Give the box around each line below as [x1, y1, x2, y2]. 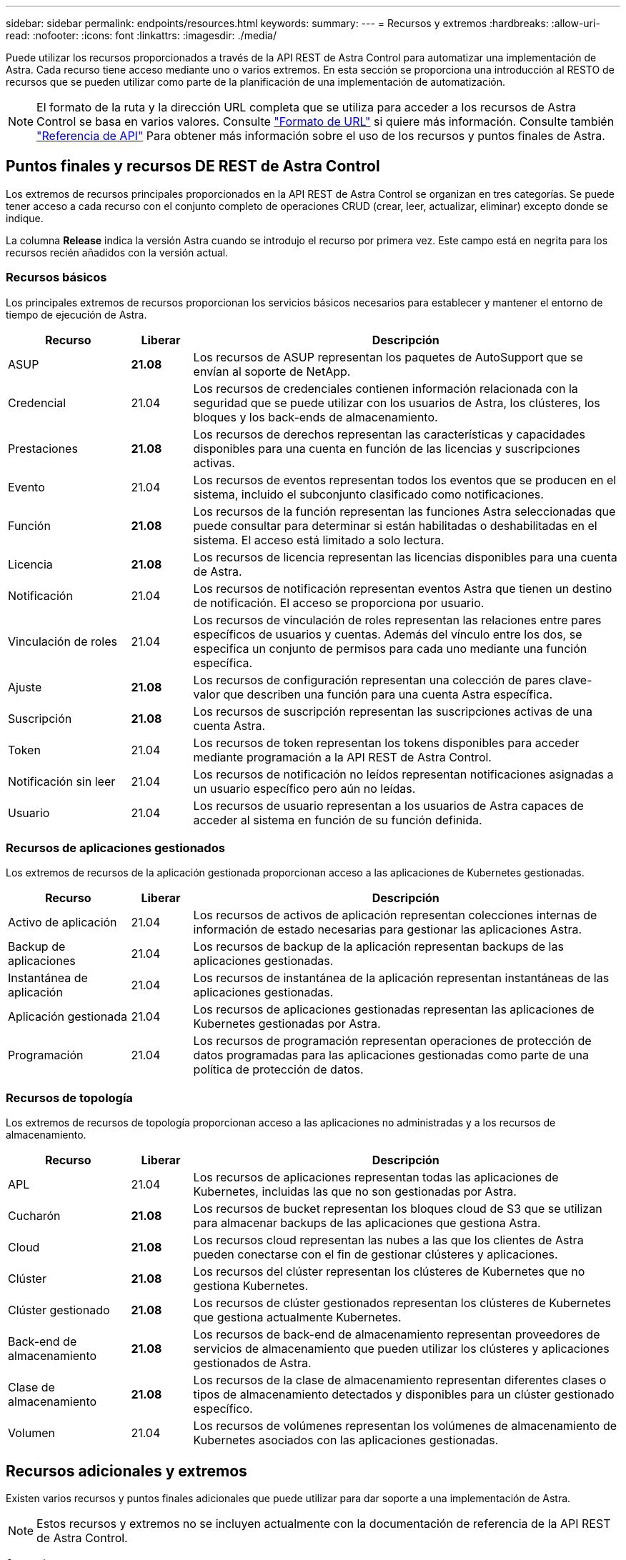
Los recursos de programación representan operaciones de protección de [193, 1034, 592, 1049]
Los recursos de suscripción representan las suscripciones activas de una [193, 704, 592, 719]
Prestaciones [8, 441, 78, 456]
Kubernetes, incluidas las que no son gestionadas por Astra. [193, 1184, 517, 1199]
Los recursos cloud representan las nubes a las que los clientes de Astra [193, 1233, 584, 1248]
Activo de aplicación [8, 915, 117, 930]
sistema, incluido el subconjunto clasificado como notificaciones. [193, 486, 544, 501]
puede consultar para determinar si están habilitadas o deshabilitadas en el [193, 518, 597, 533]
